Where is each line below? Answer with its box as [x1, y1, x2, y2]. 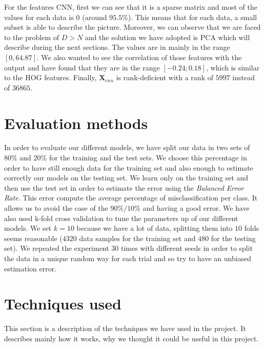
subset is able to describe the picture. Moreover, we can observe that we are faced [4, 22, 261, 32]
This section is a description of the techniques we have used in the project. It [4, 323, 246, 334]
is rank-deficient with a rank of [116, 72, 213, 83]
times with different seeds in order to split [121, 243, 253, 253]
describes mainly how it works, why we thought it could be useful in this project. [4, 333, 259, 343]
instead [232, 72, 255, 83]
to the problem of [4, 31, 59, 42]
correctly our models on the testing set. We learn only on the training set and [4, 172, 249, 183]
